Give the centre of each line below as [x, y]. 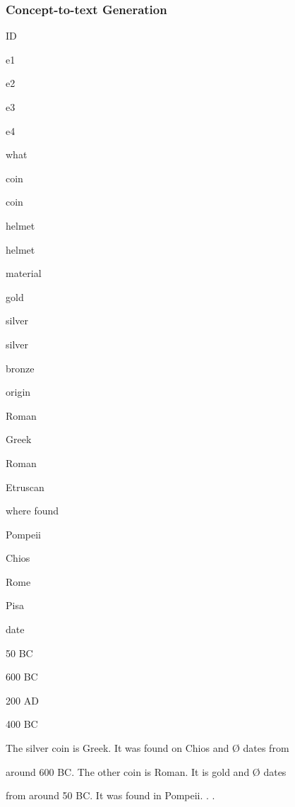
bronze [20, 368]
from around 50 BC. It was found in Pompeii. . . [110, 795]
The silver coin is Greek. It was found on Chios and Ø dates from [147, 748]
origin [18, 392]
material [24, 273]
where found [32, 511]
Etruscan [25, 487]
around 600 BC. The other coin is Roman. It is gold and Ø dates [146, 771]
